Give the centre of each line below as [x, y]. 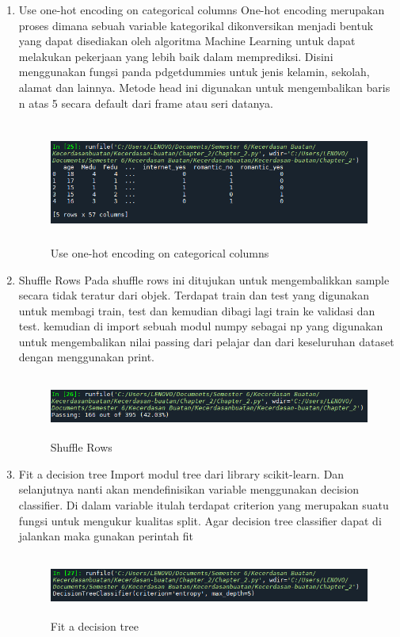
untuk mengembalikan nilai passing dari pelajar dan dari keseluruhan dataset [206, 341]
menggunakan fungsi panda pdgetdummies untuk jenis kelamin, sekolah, [194, 72]
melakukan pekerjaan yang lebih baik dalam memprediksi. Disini [176, 56]
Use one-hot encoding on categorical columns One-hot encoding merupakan [202, 10]
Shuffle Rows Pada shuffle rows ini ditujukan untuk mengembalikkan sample [204, 279]
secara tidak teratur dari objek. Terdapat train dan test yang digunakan [194, 295]
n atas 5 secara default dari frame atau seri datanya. [146, 103]
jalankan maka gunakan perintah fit [106, 536]
